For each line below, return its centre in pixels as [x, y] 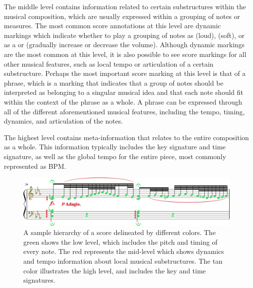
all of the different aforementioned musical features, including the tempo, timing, [124, 111]
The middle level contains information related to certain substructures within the [125, 6]
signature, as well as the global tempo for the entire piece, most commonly [115, 156]
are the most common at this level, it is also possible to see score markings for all [125, 54]
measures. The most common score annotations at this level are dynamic [112, 26]
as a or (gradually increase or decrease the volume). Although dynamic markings [124, 45]
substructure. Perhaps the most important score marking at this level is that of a [125, 73]
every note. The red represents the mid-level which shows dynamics [124, 251]
